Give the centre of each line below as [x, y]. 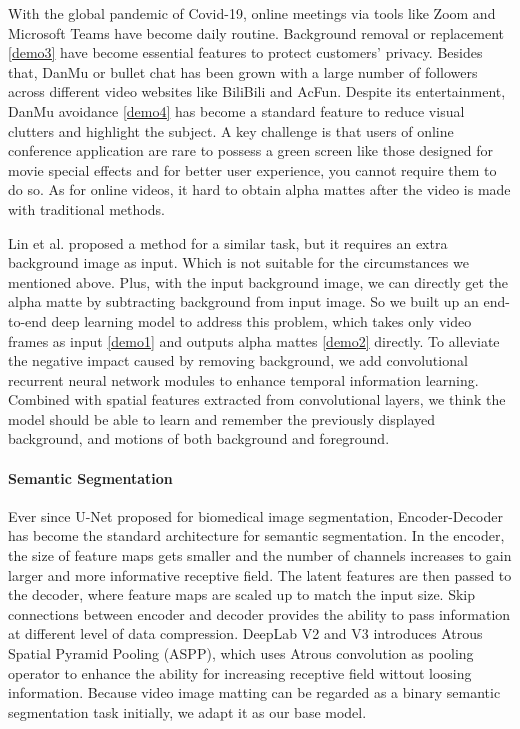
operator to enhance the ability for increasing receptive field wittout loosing [240, 672]
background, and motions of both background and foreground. [199, 438]
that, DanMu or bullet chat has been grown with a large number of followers [243, 71]
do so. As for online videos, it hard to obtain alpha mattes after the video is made [259, 189]
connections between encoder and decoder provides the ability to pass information [259, 613]
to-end [27, 320]
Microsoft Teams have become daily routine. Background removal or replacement [256, 32]
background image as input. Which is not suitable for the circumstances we [238, 262]
